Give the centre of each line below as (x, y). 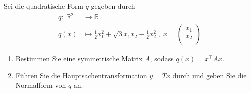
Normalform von (41, 85)
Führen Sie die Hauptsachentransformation (81, 75)
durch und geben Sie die (210, 75)
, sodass (162, 58)
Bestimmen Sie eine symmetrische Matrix (79, 58)
